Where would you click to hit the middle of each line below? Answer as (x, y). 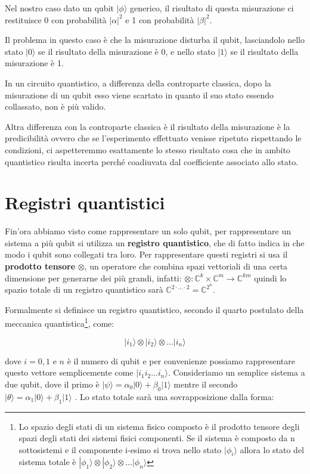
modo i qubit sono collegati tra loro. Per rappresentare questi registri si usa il (146, 254)
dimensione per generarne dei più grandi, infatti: (93, 278)
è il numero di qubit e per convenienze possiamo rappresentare (181, 360)
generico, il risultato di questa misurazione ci (212, 8)
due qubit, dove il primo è (52, 384)
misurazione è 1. (34, 63)
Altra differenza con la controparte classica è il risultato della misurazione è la (148, 126)
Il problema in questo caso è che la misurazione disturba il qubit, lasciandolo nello (155, 40)
